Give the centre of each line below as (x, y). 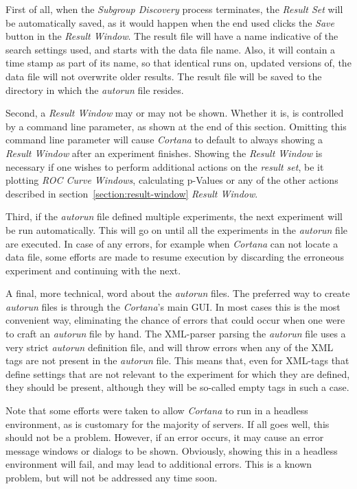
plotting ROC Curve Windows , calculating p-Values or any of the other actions (172, 180)
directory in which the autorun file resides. (95, 90)
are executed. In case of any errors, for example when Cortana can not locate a (172, 243)
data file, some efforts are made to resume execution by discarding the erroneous (175, 257)
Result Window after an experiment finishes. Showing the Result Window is (164, 153)
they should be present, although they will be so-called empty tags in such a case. (177, 387)
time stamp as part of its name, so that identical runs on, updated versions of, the (178, 63)
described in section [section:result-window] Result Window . (132, 193)
